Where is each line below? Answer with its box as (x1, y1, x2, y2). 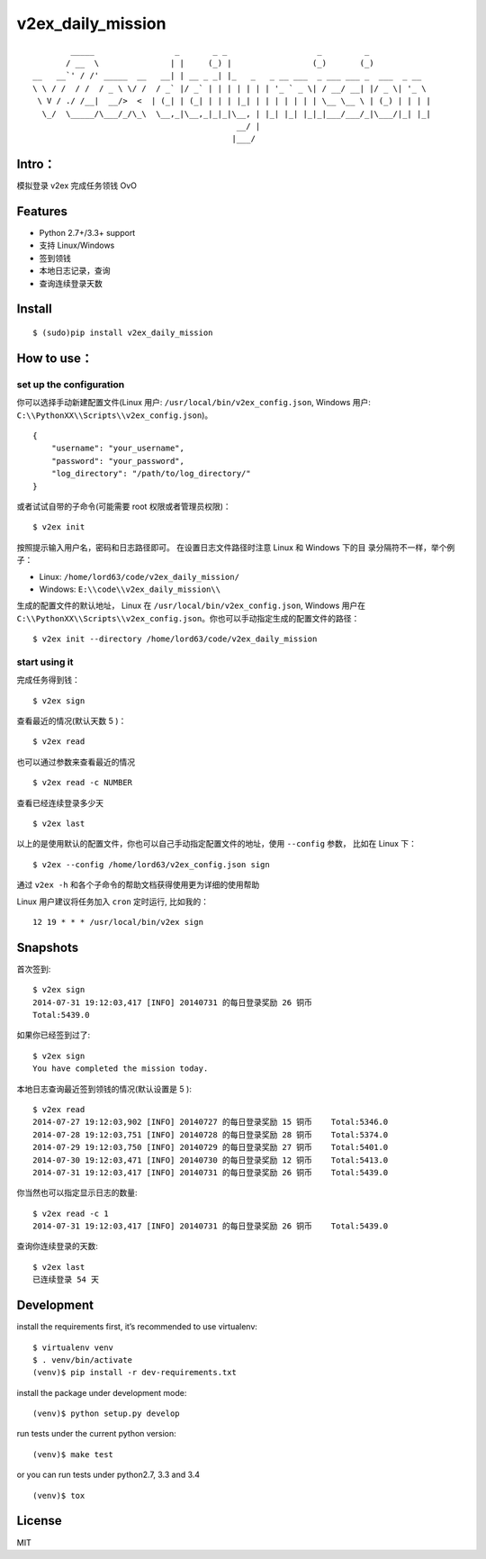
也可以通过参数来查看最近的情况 (16, 757, 135, 767)
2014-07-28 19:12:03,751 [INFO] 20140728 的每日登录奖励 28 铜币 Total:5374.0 (32, 1129, 389, 1139)
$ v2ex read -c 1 (32, 1208, 109, 1219)
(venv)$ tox (32, 1491, 85, 1500)
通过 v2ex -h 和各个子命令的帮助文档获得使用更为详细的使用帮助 (16, 879, 260, 891)
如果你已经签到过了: (16, 1029, 91, 1040)
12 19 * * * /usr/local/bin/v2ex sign (32, 917, 204, 927)
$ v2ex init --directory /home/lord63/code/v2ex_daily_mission (32, 634, 318, 644)
